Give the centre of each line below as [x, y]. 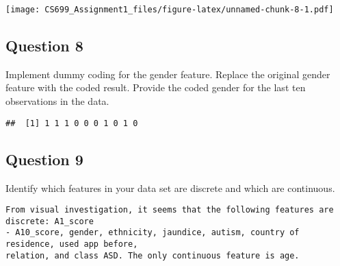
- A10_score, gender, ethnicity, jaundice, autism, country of [153, 233]
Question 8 [44, 46]
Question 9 [44, 159]
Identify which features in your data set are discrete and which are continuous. [170, 188]
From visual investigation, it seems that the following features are [170, 210]
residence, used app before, [72, 244]
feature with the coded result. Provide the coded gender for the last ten [156, 87]
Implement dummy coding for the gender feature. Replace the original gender [168, 74]
